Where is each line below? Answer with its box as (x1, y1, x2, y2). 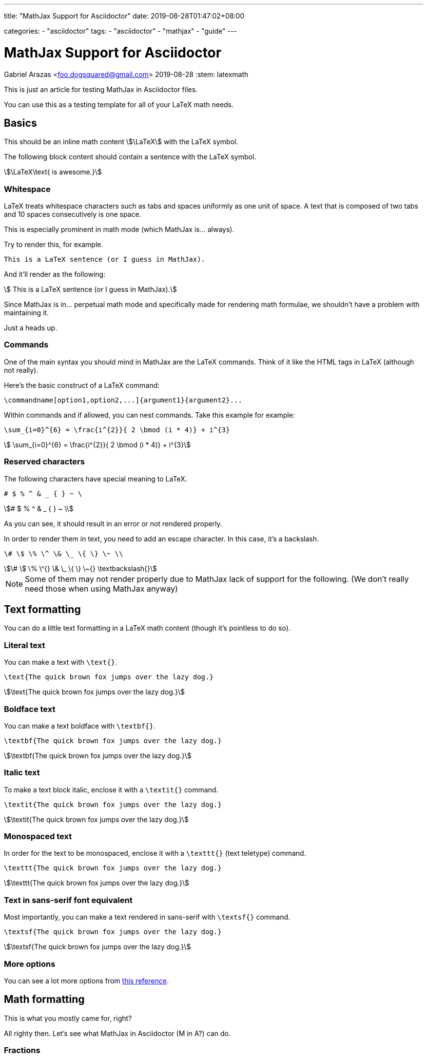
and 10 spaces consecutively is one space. (4, 210, 141, 219)
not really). (4, 365, 39, 374)
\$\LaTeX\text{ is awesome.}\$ (4, 168, 102, 176)
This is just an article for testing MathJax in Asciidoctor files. (4, 85, 198, 94)
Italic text (4, 768, 40, 778)
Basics (4, 116, 37, 129)
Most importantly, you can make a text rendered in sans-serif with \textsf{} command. (4, 913, 291, 922)
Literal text (4, 640, 45, 650)
